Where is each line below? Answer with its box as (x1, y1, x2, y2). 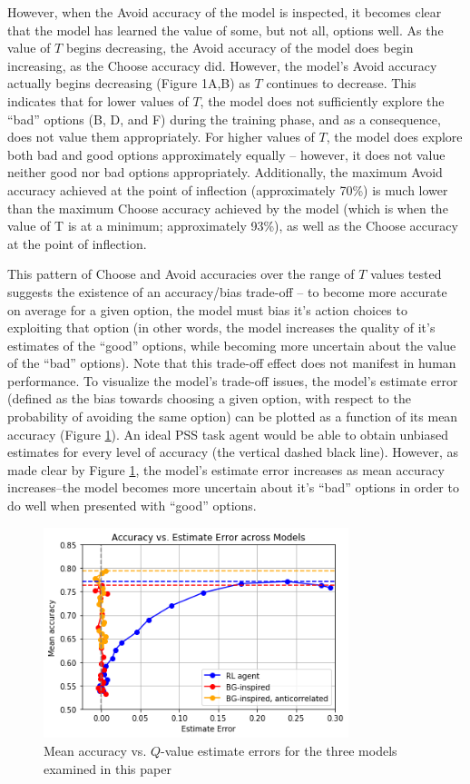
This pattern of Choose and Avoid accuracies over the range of (7, 264, 355, 283)
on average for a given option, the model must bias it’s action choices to (7, 300, 407, 319)
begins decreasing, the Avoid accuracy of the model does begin (65, 38, 414, 57)
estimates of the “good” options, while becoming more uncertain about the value (7, 335, 456, 354)
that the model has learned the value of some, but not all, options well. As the (7, 20, 444, 39)
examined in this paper (44, 759, 171, 778)
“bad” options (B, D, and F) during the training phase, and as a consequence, (7, 109, 441, 128)
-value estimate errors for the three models (161, 741, 397, 759)
